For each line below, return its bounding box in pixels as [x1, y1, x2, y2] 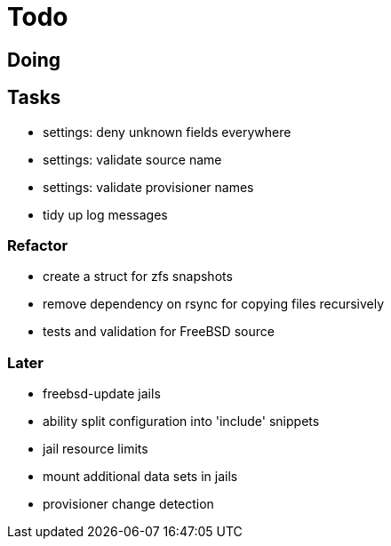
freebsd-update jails [43, 386, 161, 402]
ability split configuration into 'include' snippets [43, 414, 320, 430]
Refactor [7, 236, 68, 254]
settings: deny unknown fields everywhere [43, 124, 291, 140]
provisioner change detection [43, 496, 214, 512]
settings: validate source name [43, 151, 222, 167]
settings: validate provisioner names [43, 179, 254, 195]
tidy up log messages [43, 206, 168, 222]
